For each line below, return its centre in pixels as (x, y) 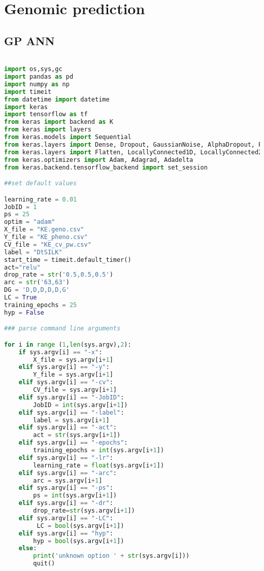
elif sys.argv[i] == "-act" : (68, 428)
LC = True (21, 298)
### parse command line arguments (62, 329)
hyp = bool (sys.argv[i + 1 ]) (79, 541)
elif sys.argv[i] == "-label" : (71, 412)
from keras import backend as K (59, 122)
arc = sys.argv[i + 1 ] (68, 480)
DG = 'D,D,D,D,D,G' (37, 290)
